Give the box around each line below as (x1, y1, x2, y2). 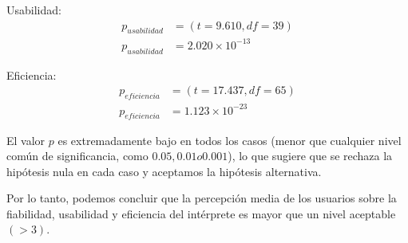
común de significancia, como (6, 147, 149, 164)
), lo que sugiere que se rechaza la (228, 147, 393, 164)
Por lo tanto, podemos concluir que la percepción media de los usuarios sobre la (6, 190, 397, 206)
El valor (6, 131, 46, 148)
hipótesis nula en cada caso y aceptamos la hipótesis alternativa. (6, 163, 322, 179)
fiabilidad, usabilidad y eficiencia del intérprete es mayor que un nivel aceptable (6, 205, 396, 221)
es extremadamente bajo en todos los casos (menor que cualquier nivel (57, 131, 402, 148)
